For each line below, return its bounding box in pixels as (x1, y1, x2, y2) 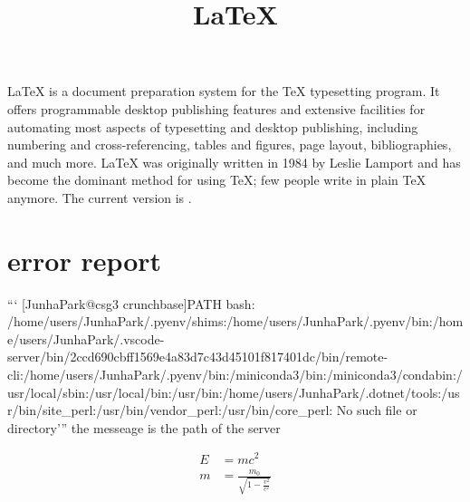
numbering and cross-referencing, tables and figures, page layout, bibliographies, (7, 135, 452, 154)
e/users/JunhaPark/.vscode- (7, 329, 165, 348)
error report (7, 241, 162, 278)
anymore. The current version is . (7, 188, 192, 207)
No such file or (336, 401, 417, 420)
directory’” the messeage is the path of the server (7, 418, 281, 437)
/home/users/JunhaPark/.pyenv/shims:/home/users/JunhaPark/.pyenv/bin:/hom (7, 312, 464, 331)
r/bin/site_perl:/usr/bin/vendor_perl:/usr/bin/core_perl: (7, 401, 333, 420)
